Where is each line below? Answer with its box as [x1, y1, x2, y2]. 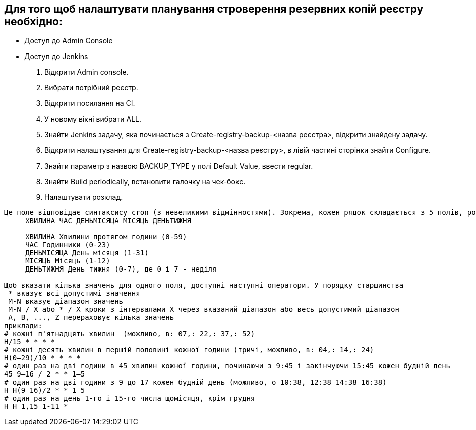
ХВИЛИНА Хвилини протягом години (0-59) [25, 233, 187, 241]
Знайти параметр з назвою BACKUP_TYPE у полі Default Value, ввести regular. [44, 162, 313, 171]
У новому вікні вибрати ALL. [44, 115, 142, 124]
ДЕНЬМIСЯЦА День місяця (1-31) [25, 249, 149, 257]
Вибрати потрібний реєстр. [44, 83, 138, 92]
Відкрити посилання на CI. [44, 99, 135, 108]
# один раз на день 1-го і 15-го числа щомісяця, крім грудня [4, 394, 255, 403]
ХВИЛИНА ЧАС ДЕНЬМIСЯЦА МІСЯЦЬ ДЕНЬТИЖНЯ [25, 217, 191, 225]
